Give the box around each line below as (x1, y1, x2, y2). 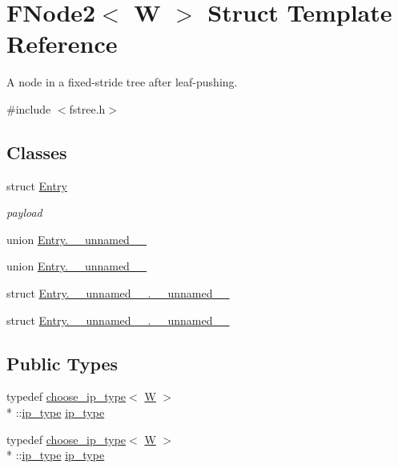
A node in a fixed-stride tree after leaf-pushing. (6, 74, 238, 90)
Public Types (6, 350, 119, 375)
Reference (6, 27, 118, 60)
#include (6, 100, 51, 117)
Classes (6, 139, 67, 164)
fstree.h (69, 100, 106, 117)
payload (6, 204, 42, 221)
